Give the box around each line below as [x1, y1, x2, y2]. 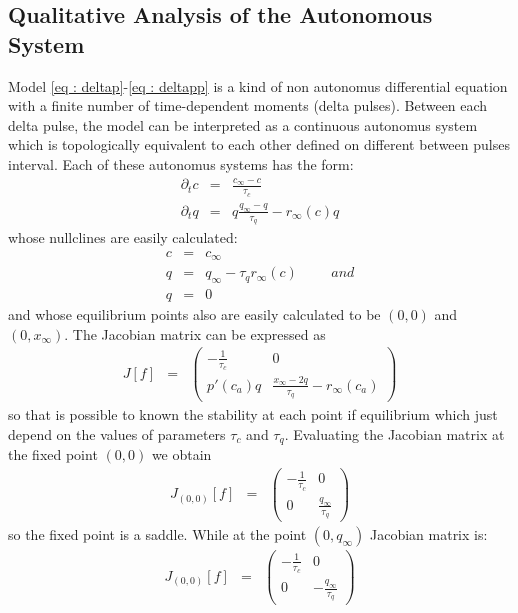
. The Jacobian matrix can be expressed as [64, 323, 326, 344]
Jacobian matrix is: [369, 524, 488, 545]
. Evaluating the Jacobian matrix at [284, 423, 505, 444]
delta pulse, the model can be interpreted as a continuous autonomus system [8, 114, 478, 135]
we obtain [151, 444, 212, 465]
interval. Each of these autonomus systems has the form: [8, 153, 354, 174]
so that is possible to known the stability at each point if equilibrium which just [8, 404, 498, 425]
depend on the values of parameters [8, 423, 226, 444]
